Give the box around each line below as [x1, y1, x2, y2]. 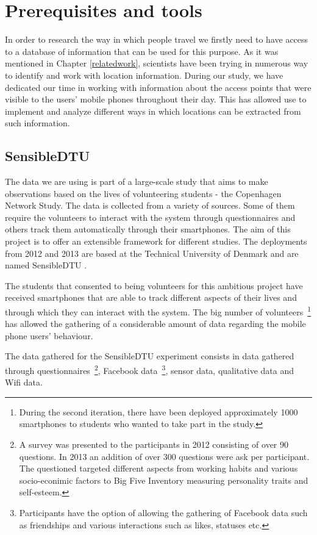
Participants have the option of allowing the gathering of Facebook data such [19, 506, 308, 519]
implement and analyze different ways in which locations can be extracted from [5, 104, 301, 117]
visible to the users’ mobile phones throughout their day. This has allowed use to [5, 93, 307, 106]
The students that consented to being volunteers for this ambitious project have [5, 279, 303, 292]
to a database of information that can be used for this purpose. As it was [5, 45, 279, 57]
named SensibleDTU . [5, 259, 87, 271]
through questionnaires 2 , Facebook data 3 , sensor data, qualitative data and [5, 362, 294, 376]
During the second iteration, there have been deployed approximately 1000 [19, 405, 298, 418]
